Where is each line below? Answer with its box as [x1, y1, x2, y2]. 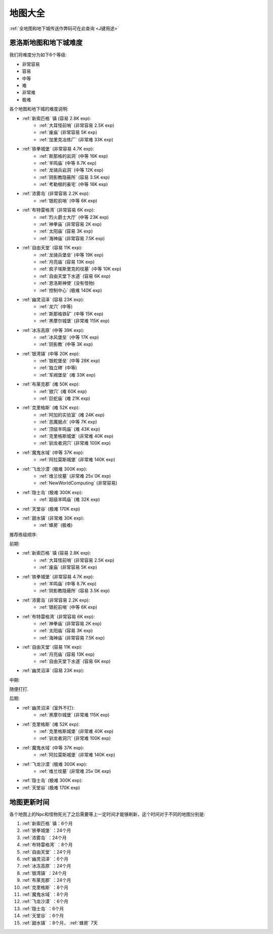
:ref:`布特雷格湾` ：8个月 [22, 842, 73, 848]
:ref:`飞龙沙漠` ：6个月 [22, 899, 69, 905]
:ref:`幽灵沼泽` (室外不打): [22, 704, 75, 711]
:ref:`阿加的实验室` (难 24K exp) [39, 412, 105, 418]
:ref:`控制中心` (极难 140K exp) [39, 287, 102, 293]
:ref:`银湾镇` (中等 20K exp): [22, 350, 80, 357]
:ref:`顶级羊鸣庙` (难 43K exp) [39, 426, 101, 432]
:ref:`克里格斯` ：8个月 [22, 884, 69, 890]
